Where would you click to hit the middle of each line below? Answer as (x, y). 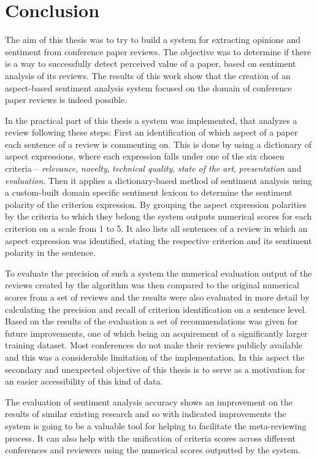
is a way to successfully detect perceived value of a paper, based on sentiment (151, 63)
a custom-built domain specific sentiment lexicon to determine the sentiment (149, 192)
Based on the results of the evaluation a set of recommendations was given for (151, 321)
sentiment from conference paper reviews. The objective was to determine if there (158, 51)
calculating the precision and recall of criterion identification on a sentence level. (156, 309)
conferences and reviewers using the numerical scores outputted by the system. (153, 450)
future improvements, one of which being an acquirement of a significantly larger (156, 333)
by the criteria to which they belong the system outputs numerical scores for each (158, 216)
